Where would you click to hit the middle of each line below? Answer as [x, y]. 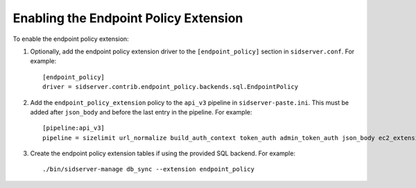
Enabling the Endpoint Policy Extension [128, 18]
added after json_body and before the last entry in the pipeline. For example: [141, 112]
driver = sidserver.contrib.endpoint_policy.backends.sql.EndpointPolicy [171, 87]
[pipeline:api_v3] [74, 128]
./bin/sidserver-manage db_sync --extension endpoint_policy [148, 169]
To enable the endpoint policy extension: [71, 39]
